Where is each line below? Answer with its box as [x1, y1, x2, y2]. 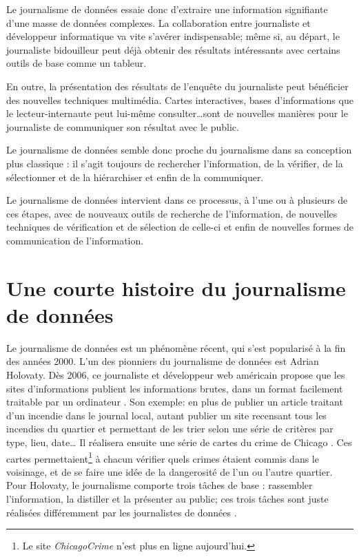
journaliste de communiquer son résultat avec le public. [6, 119, 239, 134]
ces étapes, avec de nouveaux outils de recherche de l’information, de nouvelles [6, 206, 338, 220]
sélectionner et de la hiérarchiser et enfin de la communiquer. [6, 169, 264, 184]
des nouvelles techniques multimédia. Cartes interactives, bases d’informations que [6, 92, 353, 107]
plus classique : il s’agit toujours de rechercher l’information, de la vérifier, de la [6, 156, 343, 170]
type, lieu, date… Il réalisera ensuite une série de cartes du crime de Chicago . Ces [6, 434, 352, 449]
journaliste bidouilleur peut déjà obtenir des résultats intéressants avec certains [6, 42, 340, 56]
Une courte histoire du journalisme [6, 273, 346, 302]
